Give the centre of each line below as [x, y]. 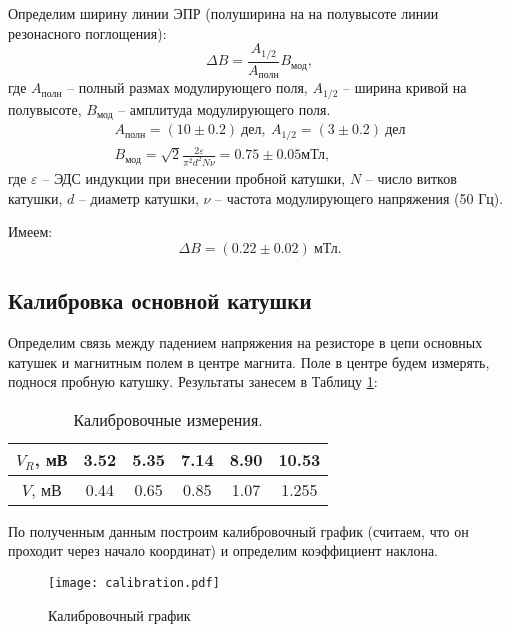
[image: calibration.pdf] [134, 582]
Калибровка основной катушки [160, 300]
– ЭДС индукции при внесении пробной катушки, [194, 177]
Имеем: [30, 231]
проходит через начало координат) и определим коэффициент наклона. [223, 550]
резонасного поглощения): [87, 32]
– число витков [411, 177]
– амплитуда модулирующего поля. [224, 108]
